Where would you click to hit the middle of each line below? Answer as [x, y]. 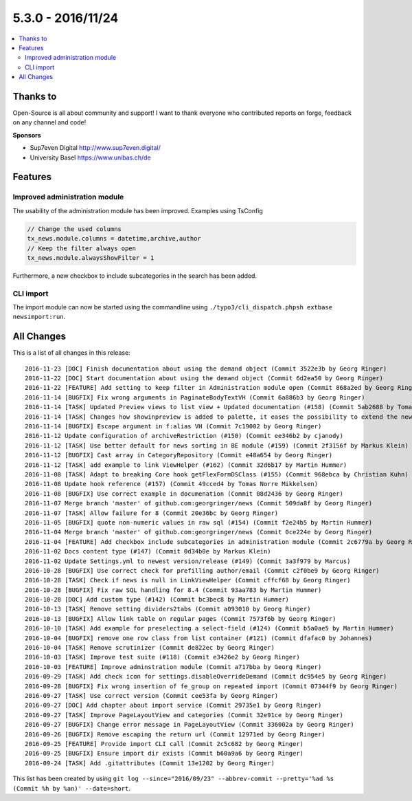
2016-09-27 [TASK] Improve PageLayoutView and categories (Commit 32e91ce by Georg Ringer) [184, 715]
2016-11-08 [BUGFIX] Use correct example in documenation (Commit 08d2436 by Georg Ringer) [184, 494]
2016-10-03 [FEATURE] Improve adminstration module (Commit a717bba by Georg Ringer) [173, 667]
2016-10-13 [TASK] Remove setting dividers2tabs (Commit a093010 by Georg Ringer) [168, 609]
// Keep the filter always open [82, 248]
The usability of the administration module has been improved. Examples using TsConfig [138, 210]
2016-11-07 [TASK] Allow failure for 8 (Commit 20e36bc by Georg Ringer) [152, 513]
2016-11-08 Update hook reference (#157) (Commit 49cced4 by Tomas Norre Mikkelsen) [172, 484]
